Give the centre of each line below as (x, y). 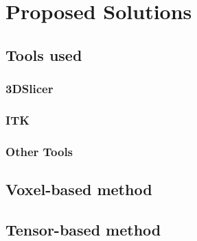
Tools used (44, 54)
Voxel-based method (79, 189)
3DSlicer (30, 89)
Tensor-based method (83, 229)
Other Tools (39, 151)
